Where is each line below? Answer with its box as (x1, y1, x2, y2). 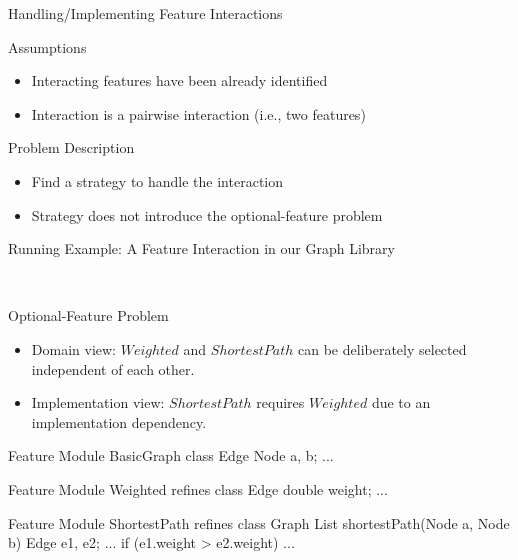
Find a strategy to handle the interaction (31, 170, 283, 191)
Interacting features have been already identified (31, 70, 328, 91)
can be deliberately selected (298, 338, 467, 359)
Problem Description (8, 137, 135, 158)
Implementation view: (31, 392, 165, 413)
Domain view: (31, 338, 116, 359)
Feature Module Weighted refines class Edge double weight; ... (8, 478, 388, 499)
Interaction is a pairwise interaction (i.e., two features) (31, 103, 366, 124)
